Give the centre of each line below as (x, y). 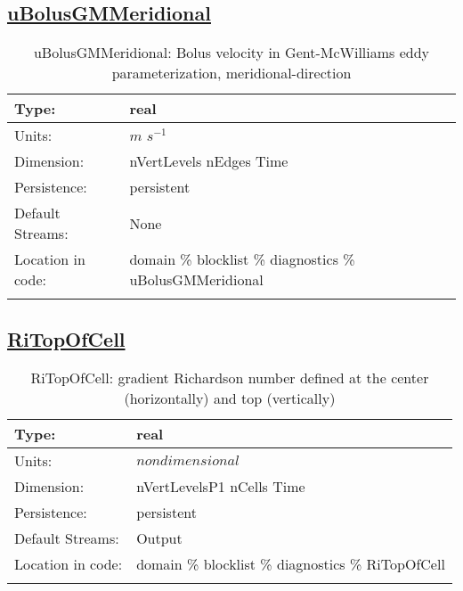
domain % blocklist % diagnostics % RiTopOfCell (291, 564)
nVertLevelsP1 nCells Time (221, 487)
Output (159, 538)
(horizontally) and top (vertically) (230, 398)
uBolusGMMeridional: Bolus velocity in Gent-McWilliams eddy (231, 53)
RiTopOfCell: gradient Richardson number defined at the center (230, 378)
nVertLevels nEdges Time (209, 161)
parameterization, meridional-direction (231, 73)
